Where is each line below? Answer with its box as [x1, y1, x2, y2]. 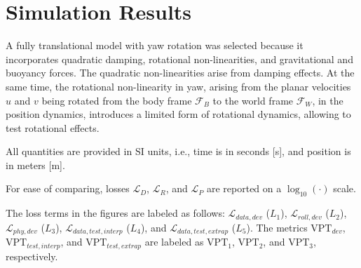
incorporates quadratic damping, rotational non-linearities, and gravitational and [6, 51, 353, 66]
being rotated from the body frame [41, 93, 192, 107]
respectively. [6, 248, 58, 263]
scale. [333, 181, 356, 196]
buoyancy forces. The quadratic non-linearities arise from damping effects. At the [6, 65, 355, 80]
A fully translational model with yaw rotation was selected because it [6, 38, 304, 53]
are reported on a [206, 181, 282, 196]
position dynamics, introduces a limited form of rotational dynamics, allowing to [6, 107, 351, 121]
